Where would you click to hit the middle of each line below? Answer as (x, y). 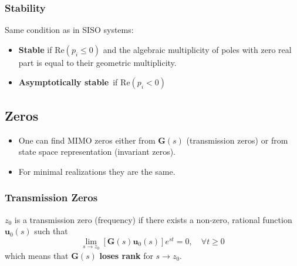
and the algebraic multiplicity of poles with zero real (197, 49)
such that (51, 231)
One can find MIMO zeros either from (87, 140)
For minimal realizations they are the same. (97, 171)
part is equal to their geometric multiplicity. (97, 62)
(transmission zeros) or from (237, 140)
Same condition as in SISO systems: (69, 30)
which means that (37, 255)
